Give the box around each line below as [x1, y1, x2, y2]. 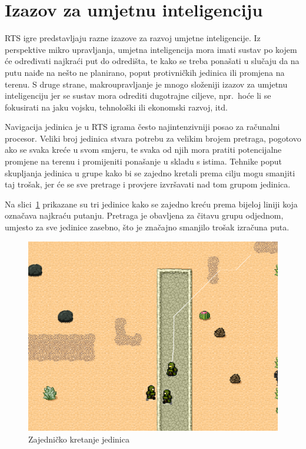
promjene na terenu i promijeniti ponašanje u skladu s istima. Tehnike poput [5, 155, 282, 167]
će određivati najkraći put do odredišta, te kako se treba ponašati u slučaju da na [5, 55, 300, 67]
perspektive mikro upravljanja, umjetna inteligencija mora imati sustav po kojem [5, 43, 297, 55]
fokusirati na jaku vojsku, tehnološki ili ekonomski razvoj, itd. [5, 100, 228, 113]
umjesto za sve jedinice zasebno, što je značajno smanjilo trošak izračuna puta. [5, 221, 290, 233]
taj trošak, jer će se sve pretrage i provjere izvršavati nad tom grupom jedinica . [5, 178, 291, 190]
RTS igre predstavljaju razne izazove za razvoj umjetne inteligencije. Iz [5, 32, 261, 44]
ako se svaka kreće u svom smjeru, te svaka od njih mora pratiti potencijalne [5, 143, 282, 156]
